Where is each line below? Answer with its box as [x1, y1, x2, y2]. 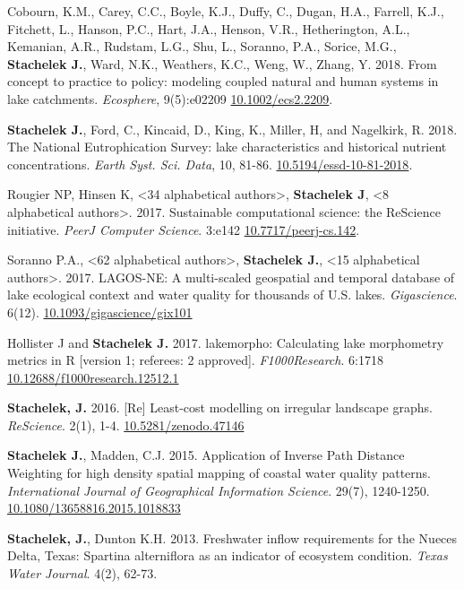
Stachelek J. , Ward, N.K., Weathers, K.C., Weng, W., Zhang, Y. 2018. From [7, 54, 437, 73]
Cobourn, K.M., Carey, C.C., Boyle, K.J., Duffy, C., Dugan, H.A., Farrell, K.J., [7, 2, 444, 20]
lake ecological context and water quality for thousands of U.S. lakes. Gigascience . [7, 285, 458, 304]
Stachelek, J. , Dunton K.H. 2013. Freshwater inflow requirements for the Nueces [7, 528, 458, 547]
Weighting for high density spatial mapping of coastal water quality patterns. [7, 463, 431, 482]
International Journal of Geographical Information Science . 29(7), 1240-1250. [7, 481, 430, 499]
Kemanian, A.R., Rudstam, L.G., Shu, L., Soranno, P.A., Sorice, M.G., [7, 37, 397, 56]
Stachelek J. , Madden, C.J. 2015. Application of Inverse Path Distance [7, 446, 405, 464]
